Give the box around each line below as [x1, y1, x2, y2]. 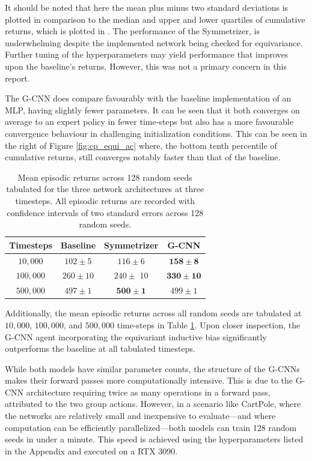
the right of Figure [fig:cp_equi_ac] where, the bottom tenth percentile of [5, 139, 277, 151]
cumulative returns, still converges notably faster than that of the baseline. [5, 151, 281, 163]
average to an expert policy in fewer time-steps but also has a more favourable [5, 115, 293, 128]
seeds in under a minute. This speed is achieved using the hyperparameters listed [5, 433, 304, 445]
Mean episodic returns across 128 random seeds [17, 170, 192, 183]
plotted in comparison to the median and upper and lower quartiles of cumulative [5, 13, 305, 25]
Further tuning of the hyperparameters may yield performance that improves [5, 48, 289, 61]
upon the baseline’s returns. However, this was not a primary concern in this [5, 59, 287, 72]
